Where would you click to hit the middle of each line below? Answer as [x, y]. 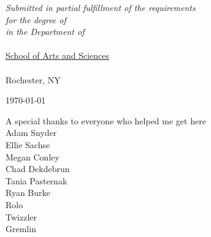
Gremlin [21, 229]
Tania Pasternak [36, 180]
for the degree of [36, 19]
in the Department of [45, 32]
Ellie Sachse [28, 144]
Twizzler [21, 216]
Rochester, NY [33, 79]
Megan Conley [33, 156]
